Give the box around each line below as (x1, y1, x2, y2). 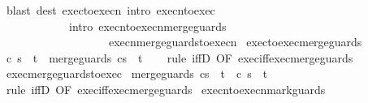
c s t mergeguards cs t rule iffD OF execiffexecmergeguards (6, 49, 353, 66)
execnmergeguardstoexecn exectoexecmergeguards (108, 33, 362, 50)
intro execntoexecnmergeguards (68, 17, 227, 34)
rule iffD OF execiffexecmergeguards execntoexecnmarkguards (6, 80, 326, 97)
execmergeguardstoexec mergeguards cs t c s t (6, 65, 268, 82)
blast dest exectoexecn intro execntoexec (6, 2, 215, 18)
